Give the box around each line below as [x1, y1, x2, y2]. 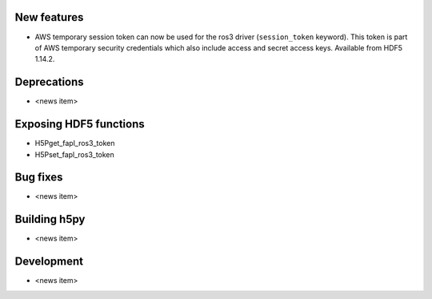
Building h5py [14, 212, 86, 226]
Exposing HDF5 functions [14, 117, 145, 131]
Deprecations [14, 75, 84, 89]
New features [14, 10, 84, 24]
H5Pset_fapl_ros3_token [34, 149, 115, 160]
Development [14, 255, 84, 269]
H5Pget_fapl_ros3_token [34, 139, 115, 148]
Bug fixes [14, 171, 63, 184]
